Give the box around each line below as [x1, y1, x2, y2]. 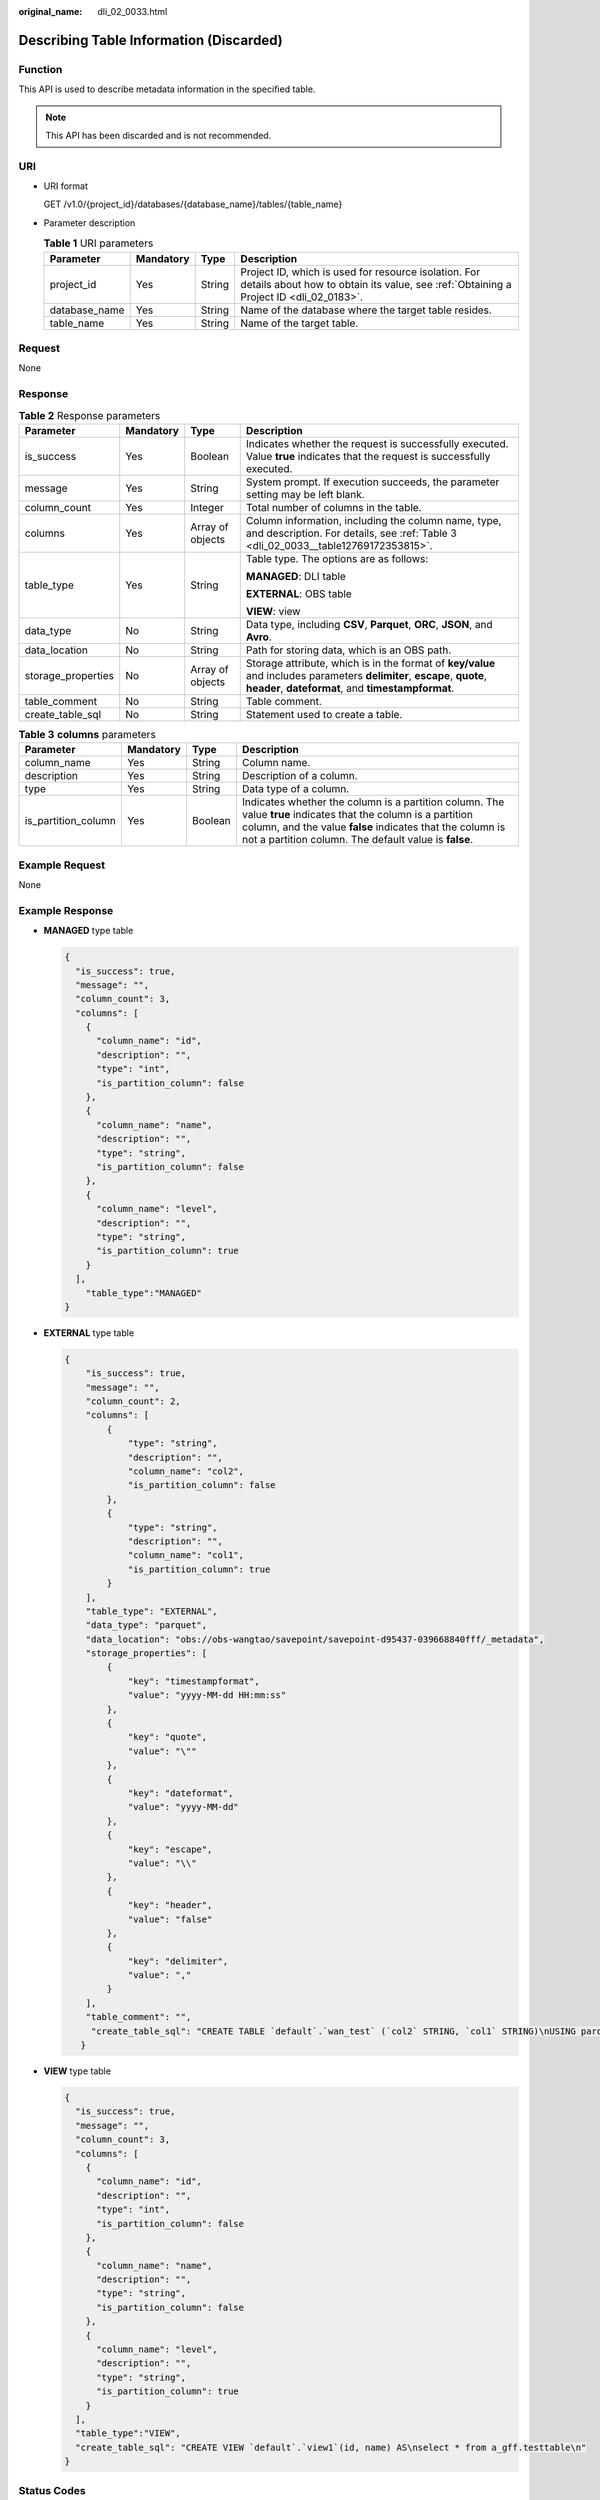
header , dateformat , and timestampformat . [245, 681, 455, 695]
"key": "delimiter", [127, 1955, 229, 1967]
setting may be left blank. [245, 487, 365, 501]
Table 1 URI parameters [43, 236, 154, 250]
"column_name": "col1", [127, 1550, 245, 1561]
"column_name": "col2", [127, 1466, 245, 1477]
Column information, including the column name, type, [245, 513, 502, 527]
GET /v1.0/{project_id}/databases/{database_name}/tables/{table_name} [43, 198, 343, 210]
